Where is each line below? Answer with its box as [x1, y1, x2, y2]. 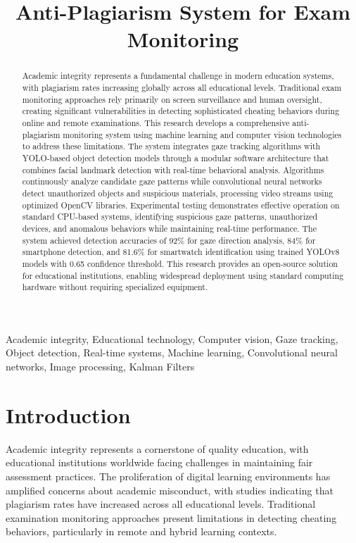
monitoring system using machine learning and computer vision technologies [63, 128, 342, 140]
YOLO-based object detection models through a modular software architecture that [22, 151, 329, 163]
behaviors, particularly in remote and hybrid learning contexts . [6, 524, 277, 539]
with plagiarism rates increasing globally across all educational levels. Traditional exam [22, 82, 342, 94]
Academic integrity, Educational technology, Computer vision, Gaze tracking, [6, 331, 338, 346]
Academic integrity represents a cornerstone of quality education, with [6, 441, 309, 456]
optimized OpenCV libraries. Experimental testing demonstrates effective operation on [22, 199, 340, 211]
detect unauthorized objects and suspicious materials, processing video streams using [22, 187, 333, 199]
